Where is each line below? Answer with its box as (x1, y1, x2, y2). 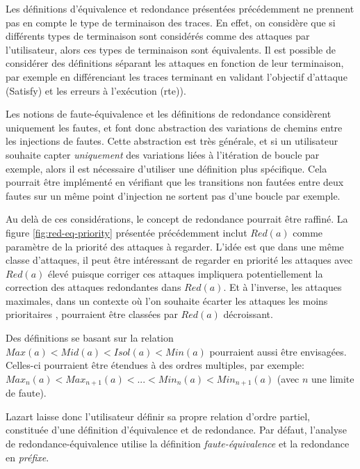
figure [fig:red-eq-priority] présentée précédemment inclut (6, 225, 247, 239)
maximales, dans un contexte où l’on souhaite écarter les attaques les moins (6, 293, 328, 308)
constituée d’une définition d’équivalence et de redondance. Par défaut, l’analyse (6, 422, 347, 437)
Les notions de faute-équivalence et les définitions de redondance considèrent (6, 106, 332, 121)
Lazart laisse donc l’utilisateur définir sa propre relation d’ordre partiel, (6, 408, 311, 423)
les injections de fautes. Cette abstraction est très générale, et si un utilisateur (6, 134, 338, 148)
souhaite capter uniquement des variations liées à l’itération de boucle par (6, 147, 320, 161)
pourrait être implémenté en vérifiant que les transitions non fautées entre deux (6, 175, 344, 189)
